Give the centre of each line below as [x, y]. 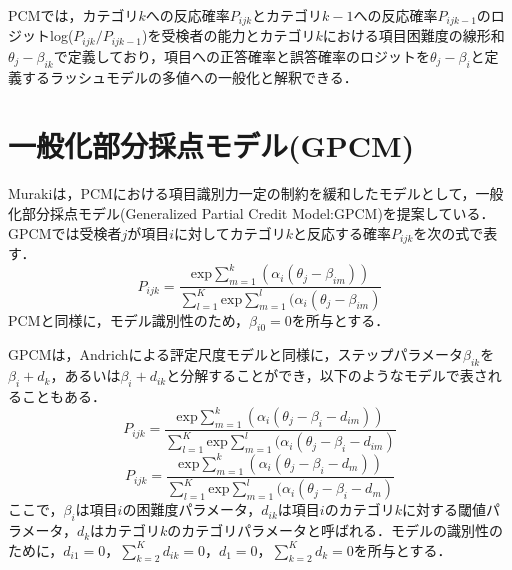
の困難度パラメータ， [192, 509]
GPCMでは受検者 [65, 232]
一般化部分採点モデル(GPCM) [211, 145]
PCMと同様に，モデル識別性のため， [129, 319]
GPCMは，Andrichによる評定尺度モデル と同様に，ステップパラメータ [235, 354]
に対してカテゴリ [230, 232]
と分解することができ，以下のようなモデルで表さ [327, 375]
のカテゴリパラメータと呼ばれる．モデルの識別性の [335, 530]
